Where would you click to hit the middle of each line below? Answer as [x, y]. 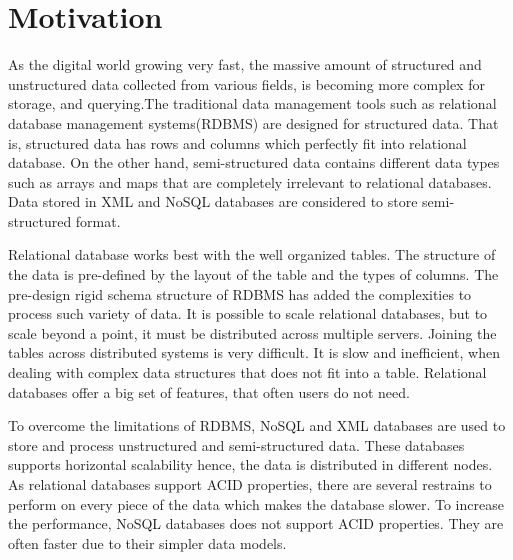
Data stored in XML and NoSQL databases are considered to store [213, 201]
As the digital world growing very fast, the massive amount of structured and [245, 64]
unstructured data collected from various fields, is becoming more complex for [246, 83]
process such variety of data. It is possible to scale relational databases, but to [248, 313]
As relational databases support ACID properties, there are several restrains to [250, 484]
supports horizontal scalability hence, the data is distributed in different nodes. [250, 464]
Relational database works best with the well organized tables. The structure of [252, 254]
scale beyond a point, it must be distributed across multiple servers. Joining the [252, 332]
